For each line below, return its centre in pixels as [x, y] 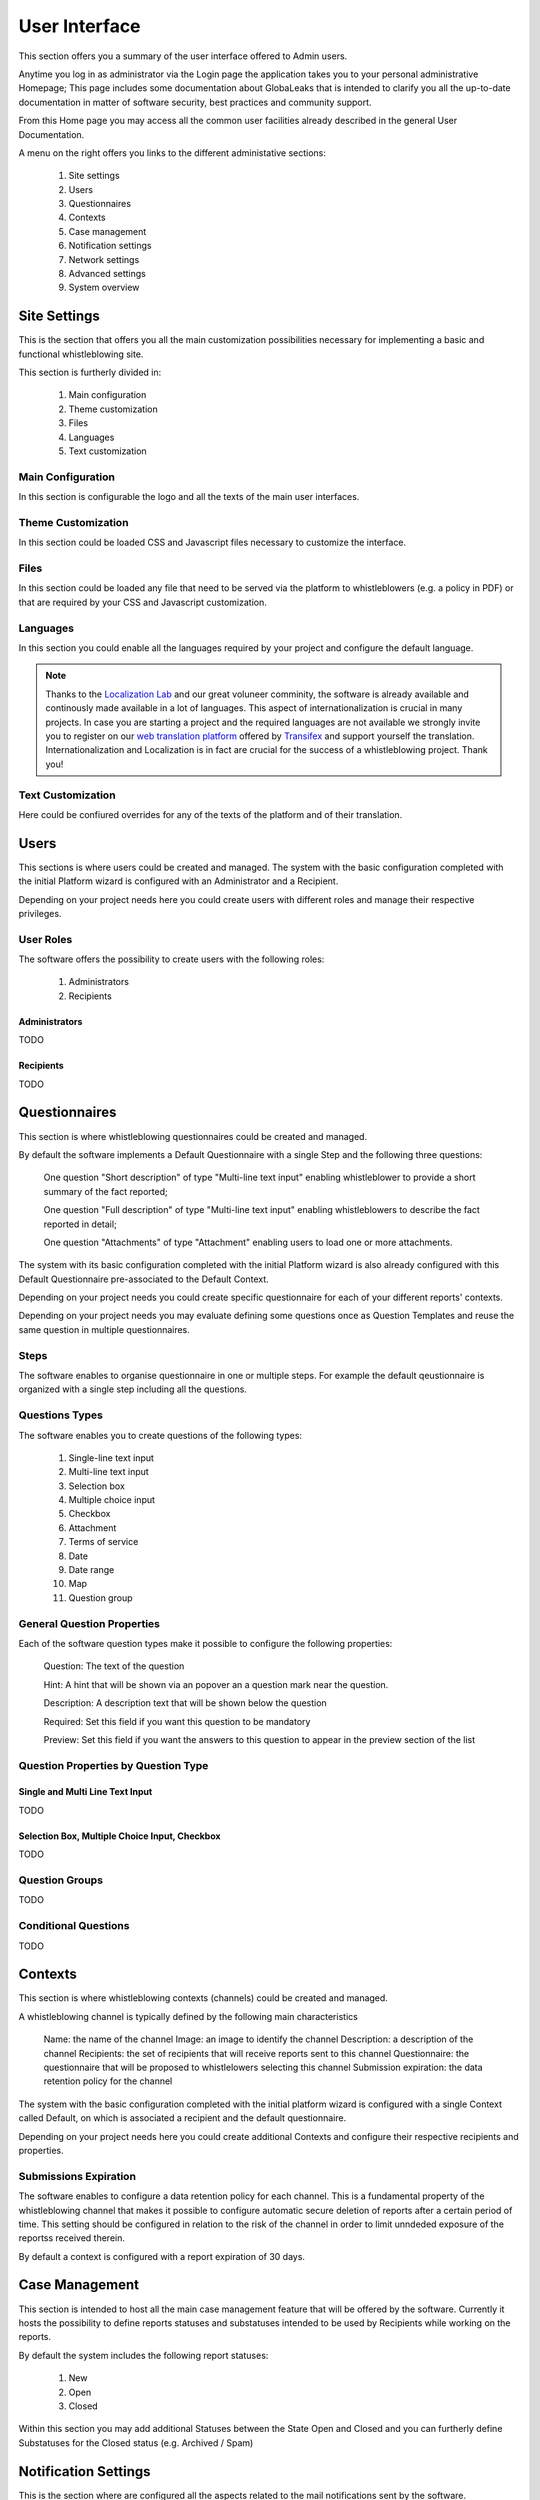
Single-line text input [111, 1457]
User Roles [45, 939]
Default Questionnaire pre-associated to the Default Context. [143, 1279]
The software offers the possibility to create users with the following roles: [171, 959]
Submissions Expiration [77, 2176]
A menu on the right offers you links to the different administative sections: [172, 152]
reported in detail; [80, 1224]
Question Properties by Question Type [113, 1765]
